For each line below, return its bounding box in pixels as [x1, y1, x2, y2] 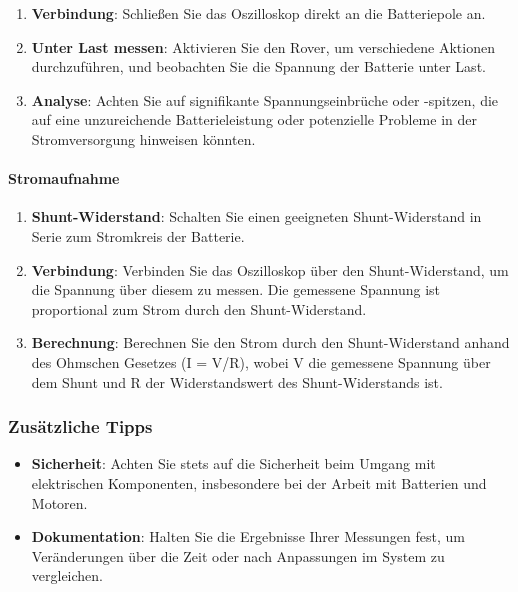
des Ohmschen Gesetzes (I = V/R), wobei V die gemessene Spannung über [31, 351, 491, 372]
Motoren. [31, 492, 88, 513]
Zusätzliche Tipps [8, 414, 153, 439]
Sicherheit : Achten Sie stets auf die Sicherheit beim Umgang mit [31, 453, 436, 474]
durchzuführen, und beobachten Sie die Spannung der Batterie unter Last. [31, 56, 486, 77]
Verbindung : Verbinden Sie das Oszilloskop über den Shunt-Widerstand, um [31, 259, 509, 280]
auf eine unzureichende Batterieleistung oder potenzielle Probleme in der [31, 109, 477, 130]
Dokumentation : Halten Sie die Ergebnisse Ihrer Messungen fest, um [31, 526, 465, 547]
